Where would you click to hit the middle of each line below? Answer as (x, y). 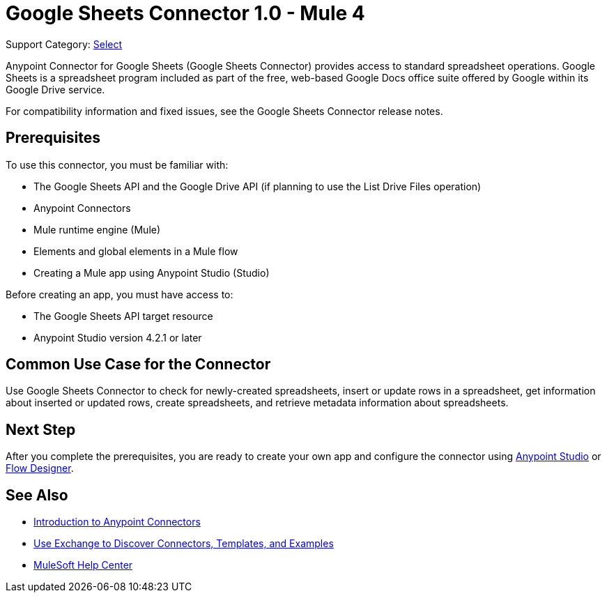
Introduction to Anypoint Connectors (117, 522)
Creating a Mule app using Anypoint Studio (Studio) (152, 273)
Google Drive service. (55, 89)
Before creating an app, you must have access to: (120, 294)
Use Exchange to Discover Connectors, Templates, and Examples (184, 544)
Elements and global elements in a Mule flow (136, 251)
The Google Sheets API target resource (123, 316)
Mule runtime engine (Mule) (97, 229)
